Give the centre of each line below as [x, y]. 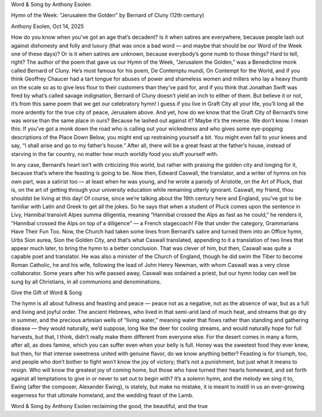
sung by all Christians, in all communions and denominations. [86, 281]
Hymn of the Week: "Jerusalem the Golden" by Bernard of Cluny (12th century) [108, 15]
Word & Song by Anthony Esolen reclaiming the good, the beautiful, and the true [109, 406]
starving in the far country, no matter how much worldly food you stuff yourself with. [115, 154]
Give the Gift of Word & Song [47, 292]
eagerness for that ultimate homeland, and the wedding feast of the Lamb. [102, 395]
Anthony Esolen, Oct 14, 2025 [47, 26]
